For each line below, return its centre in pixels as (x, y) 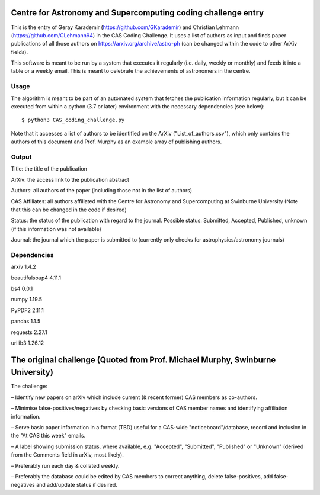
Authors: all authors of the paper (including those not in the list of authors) (102, 191)
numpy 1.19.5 (27, 300)
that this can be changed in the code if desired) (69, 210)
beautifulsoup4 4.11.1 (36, 278)
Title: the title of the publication (49, 169)
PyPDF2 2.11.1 (27, 310)
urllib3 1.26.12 (28, 343)
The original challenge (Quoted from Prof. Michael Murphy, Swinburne (143, 360)
